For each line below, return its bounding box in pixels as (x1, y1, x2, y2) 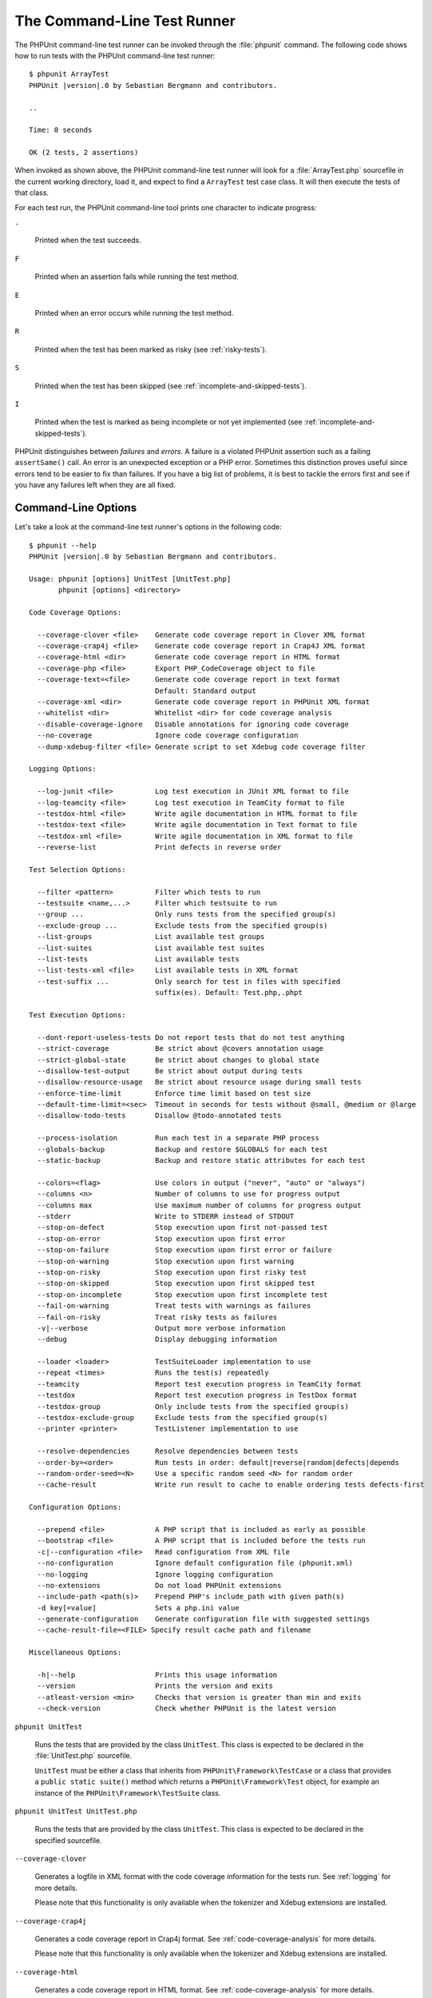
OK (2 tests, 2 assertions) (29, 148, 139, 157)
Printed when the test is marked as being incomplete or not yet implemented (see (34, 417, 303, 427)
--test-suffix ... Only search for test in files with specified (37, 977, 341, 986)
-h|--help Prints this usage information (37, 1670, 278, 1680)
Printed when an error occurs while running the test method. (34, 308, 234, 317)
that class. (14, 188, 50, 197)
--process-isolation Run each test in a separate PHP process (37, 1133, 319, 1143)
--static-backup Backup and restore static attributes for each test (37, 1156, 367, 1165)
